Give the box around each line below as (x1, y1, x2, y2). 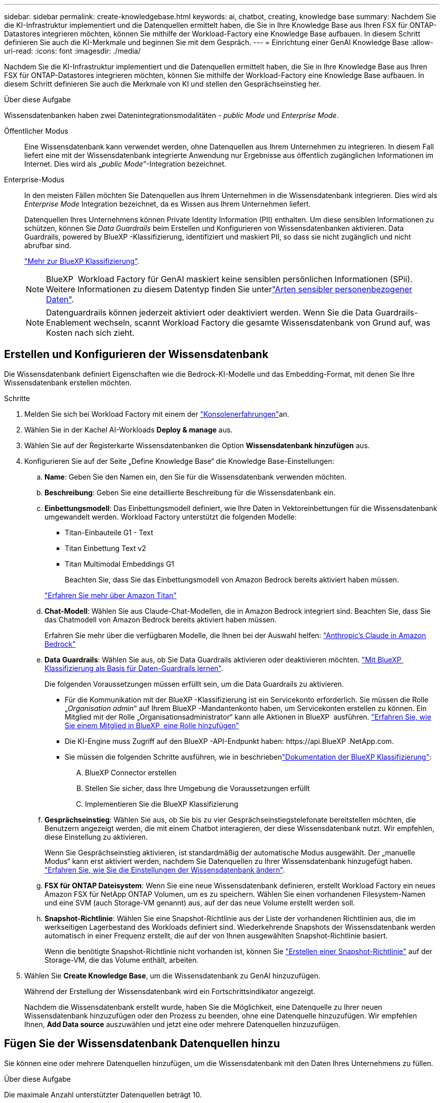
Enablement (46, 318, 92, 328)
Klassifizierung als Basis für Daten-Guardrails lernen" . (45, 663, 224, 673)
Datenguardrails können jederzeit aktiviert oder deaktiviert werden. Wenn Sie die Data (46, 307, 373, 318)
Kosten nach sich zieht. (46, 328, 135, 338)
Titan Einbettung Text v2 (65, 543, 146, 553)
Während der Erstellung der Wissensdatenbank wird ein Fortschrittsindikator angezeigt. (24, 987, 316, 996)
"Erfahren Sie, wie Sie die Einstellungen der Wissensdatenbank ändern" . (45, 865, 285, 874)
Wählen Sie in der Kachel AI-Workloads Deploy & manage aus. (24, 425, 233, 434)
